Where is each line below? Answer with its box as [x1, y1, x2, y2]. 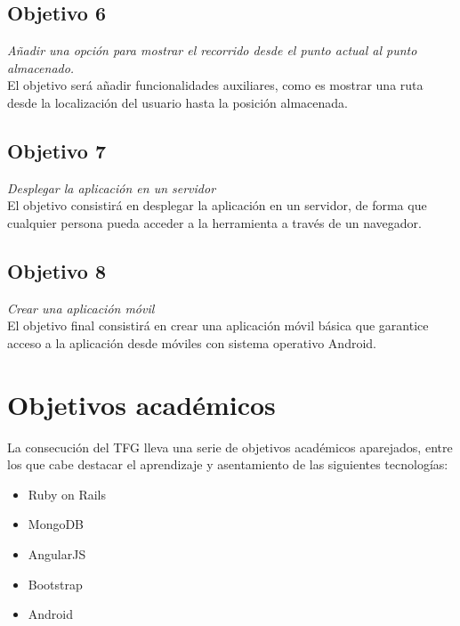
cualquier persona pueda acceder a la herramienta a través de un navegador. [7, 213, 422, 232]
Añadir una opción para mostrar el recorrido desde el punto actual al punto [7, 41, 417, 60]
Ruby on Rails [28, 484, 106, 503]
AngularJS [28, 545, 86, 564]
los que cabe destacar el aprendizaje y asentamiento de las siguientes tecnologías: [7, 455, 448, 474]
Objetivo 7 [7, 136, 107, 164]
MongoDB [28, 515, 85, 533]
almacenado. [7, 58, 75, 77]
